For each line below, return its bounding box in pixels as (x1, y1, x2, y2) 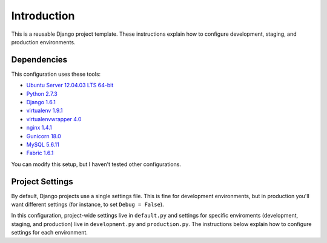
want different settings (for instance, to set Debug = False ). (11, 201, 164, 208)
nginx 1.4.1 (26, 124, 52, 131)
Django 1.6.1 (26, 99, 56, 106)
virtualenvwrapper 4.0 (26, 115, 82, 122)
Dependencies (11, 55, 68, 65)
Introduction (11, 9, 75, 22)
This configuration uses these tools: (11, 70, 101, 78)
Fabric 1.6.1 (26, 149, 54, 157)
